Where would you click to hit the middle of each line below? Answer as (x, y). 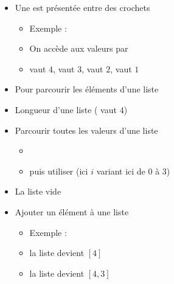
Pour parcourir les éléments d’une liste (87, 89)
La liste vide (38, 191)
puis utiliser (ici (59, 171)
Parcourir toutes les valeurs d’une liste (86, 130)
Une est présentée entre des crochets (82, 7)
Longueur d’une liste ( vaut (66, 109)
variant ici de (121, 171)
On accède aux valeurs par (79, 48)
